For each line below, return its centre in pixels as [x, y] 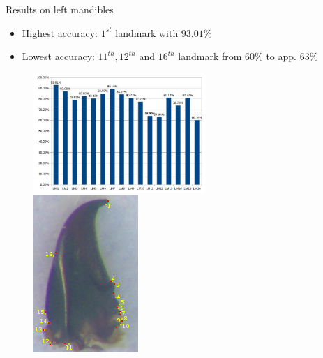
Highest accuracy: [60, 32]
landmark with [147, 32]
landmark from [210, 56]
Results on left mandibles [60, 9]
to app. [281, 56]
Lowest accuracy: [58, 56]
